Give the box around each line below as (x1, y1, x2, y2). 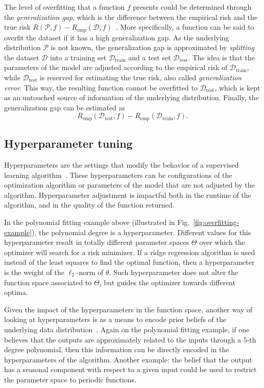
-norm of (76, 266, 104, 277)
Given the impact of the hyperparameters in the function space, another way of (4, 304, 253, 314)
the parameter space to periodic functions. (4, 374, 136, 384)
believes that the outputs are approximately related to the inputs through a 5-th (4, 334, 256, 345)
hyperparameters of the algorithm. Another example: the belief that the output (4, 354, 252, 364)
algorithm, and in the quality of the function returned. (4, 199, 175, 210)
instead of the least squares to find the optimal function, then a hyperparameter (4, 257, 255, 267)
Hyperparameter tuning (4, 135, 133, 151)
